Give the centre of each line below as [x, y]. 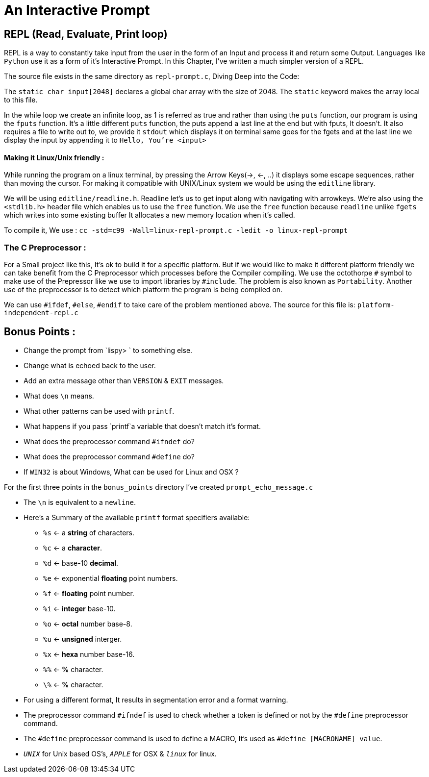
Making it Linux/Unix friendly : [54, 157]
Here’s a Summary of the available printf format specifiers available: [137, 517]
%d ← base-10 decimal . [81, 563]
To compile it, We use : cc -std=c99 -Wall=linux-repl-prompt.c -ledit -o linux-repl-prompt [176, 230]
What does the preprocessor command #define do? [109, 456]
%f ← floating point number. [89, 593]
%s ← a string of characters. [89, 532]
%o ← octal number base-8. [88, 624]
